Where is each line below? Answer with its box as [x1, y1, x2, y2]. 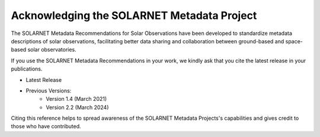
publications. [11, 65, 43, 72]
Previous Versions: [25, 87, 72, 94]
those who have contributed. [11, 123, 81, 130]
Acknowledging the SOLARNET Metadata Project [11, 9, 257, 22]
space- [285, 37, 303, 44]
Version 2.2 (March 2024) [46, 104, 109, 111]
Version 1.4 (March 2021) [46, 95, 107, 103]
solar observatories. [27, 46, 76, 53]
